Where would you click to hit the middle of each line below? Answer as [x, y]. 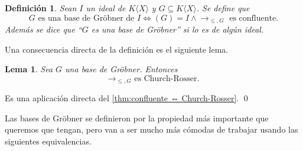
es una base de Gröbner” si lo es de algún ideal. [177, 29]
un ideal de [106, 8]
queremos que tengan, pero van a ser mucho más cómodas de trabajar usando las [151, 129]
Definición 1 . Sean [41, 8]
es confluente [253, 18]
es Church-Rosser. [167, 78]
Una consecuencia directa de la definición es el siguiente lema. [117, 49]
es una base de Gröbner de [86, 18]
